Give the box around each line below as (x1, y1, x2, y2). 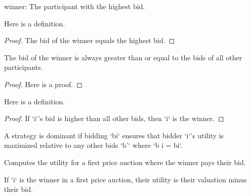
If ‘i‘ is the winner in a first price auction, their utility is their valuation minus (4, 174, 247, 184)
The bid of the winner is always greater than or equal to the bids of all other (4, 52, 242, 62)
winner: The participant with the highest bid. (4, 1, 145, 11)
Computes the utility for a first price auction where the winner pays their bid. (4, 156, 246, 167)
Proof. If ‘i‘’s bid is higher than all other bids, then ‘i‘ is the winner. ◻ (4, 113, 224, 124)
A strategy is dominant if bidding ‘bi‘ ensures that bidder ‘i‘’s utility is (4, 130, 224, 140)
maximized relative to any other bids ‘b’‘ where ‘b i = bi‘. (4, 140, 183, 150)
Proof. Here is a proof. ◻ (4, 79, 82, 89)
